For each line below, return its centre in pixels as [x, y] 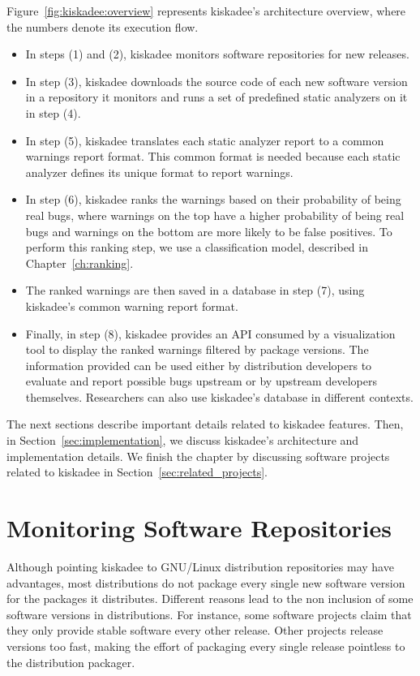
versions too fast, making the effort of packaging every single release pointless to [206, 646]
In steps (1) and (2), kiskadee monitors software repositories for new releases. [217, 54]
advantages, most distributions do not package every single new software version [206, 582]
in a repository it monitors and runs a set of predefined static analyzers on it [216, 97]
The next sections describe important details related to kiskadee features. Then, [205, 424]
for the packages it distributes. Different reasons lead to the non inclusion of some [210, 598]
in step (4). [53, 112]
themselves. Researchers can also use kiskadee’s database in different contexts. [219, 396]
